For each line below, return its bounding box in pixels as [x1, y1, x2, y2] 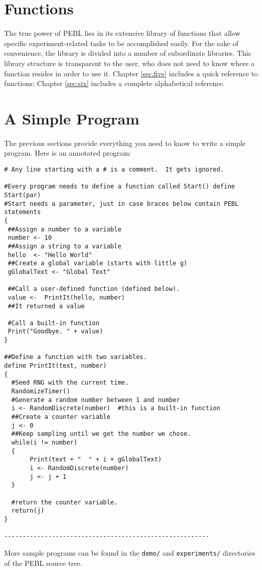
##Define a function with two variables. [4, 353, 147, 361]
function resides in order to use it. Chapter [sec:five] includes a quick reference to [4, 68, 258, 78]
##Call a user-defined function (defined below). [8, 285, 180, 293]
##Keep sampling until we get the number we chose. [11, 430, 191, 438]
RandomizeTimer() [11, 388, 70, 395]
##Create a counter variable [11, 413, 111, 421]
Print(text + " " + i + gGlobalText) [30, 456, 162, 463]
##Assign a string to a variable [8, 242, 122, 250]
